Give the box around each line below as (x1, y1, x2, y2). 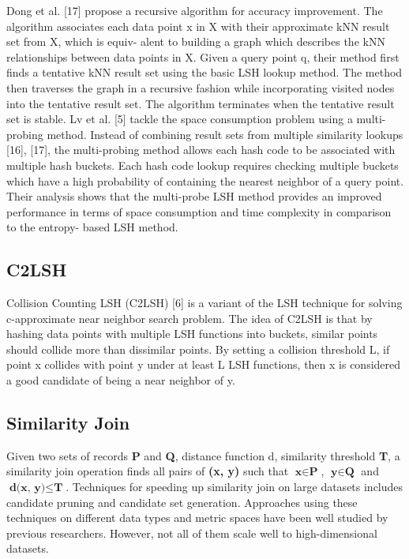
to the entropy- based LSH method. (6, 219, 178, 235)
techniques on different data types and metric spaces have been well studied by (6, 509, 388, 526)
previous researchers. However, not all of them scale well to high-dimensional (6, 524, 377, 541)
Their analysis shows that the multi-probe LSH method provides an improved (6, 188, 382, 204)
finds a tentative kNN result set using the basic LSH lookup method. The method (6, 64, 403, 81)
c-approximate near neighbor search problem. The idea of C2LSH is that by (6, 310, 373, 326)
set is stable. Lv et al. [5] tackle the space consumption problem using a (6, 111, 353, 127)
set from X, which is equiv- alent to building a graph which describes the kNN (6, 33, 385, 50)
